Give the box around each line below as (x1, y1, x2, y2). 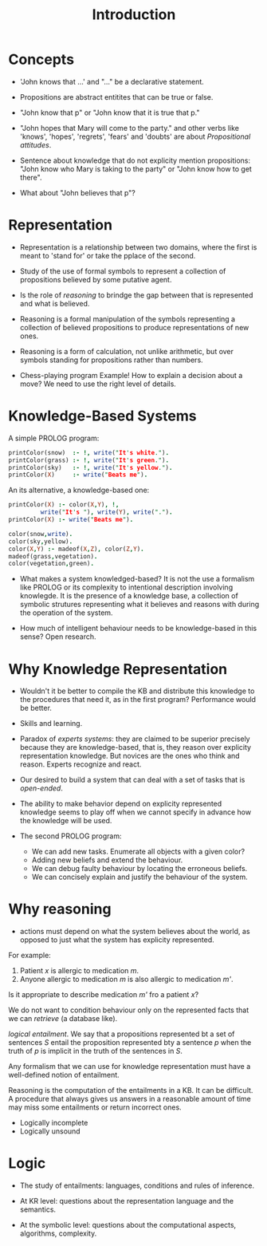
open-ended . (19, 783, 64, 793)
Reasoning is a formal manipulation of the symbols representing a (19, 313, 236, 324)
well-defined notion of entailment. (8, 1071, 120, 1080)
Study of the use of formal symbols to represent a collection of (19, 266, 226, 276)
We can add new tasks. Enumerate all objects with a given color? (31, 847, 245, 857)
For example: (8, 951, 52, 960)
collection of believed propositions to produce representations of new (19, 322, 249, 332)
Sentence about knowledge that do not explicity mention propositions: (19, 156, 251, 165)
